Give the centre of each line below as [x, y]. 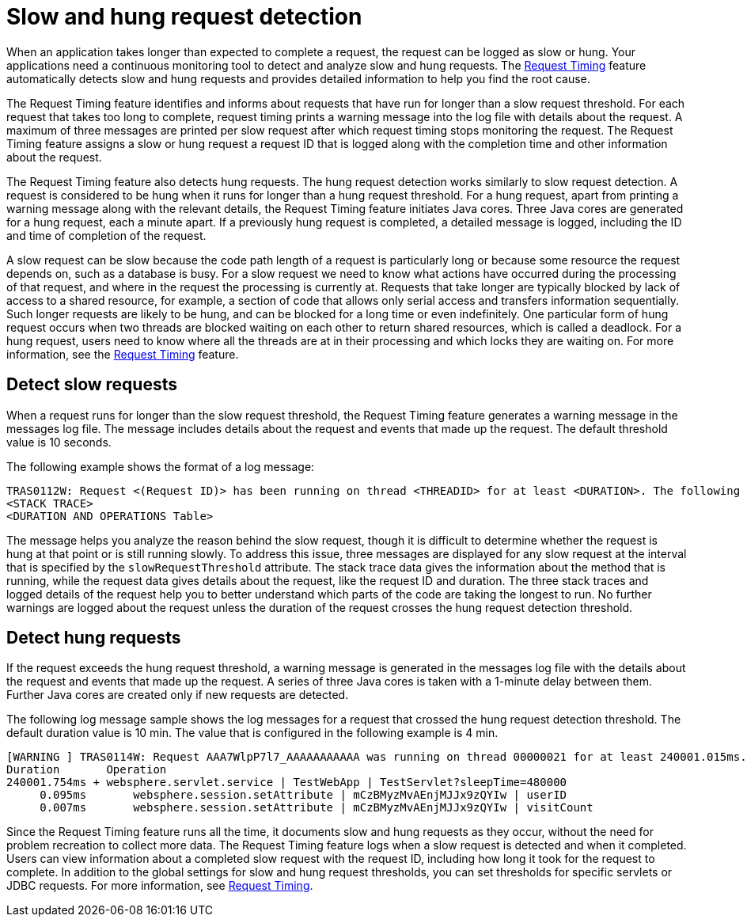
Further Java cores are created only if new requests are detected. [178, 695]
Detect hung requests [94, 638]
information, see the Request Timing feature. [123, 354]
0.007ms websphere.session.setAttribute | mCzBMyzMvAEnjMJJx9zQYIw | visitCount [317, 808]
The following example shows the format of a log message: [161, 466]
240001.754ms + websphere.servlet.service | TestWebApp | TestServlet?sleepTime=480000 [287, 782]
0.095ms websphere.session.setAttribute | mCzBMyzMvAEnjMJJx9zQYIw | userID [303, 795]
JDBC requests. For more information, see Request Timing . [160, 886]
